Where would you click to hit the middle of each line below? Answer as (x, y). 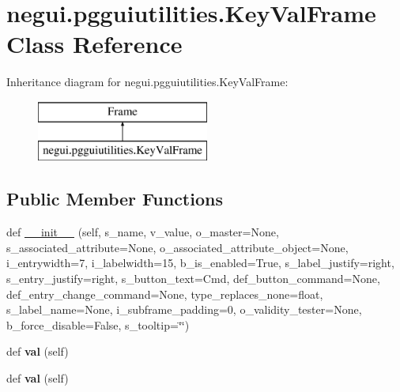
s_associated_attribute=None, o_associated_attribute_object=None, (177, 247)
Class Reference (94, 44)
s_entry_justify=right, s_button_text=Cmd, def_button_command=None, (193, 279)
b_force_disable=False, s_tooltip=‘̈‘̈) (98, 324)
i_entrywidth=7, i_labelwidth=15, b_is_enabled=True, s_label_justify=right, (200, 263)
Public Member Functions (115, 199)
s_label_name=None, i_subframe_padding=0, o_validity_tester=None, (184, 309)
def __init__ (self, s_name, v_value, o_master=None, (143, 232)
